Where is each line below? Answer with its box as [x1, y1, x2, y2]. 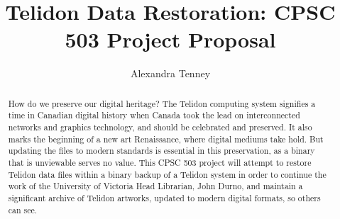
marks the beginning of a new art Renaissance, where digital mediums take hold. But [8, 133, 324, 145]
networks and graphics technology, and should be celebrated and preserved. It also [8, 121, 312, 133]
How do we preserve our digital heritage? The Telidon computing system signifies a [8, 97, 316, 109]
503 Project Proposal [65, 25, 276, 54]
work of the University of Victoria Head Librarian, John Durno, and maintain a [8, 180, 303, 192]
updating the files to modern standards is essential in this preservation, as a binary [8, 145, 315, 157]
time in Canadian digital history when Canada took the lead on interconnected [8, 109, 300, 121]
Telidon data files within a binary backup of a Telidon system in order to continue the [8, 168, 327, 180]
